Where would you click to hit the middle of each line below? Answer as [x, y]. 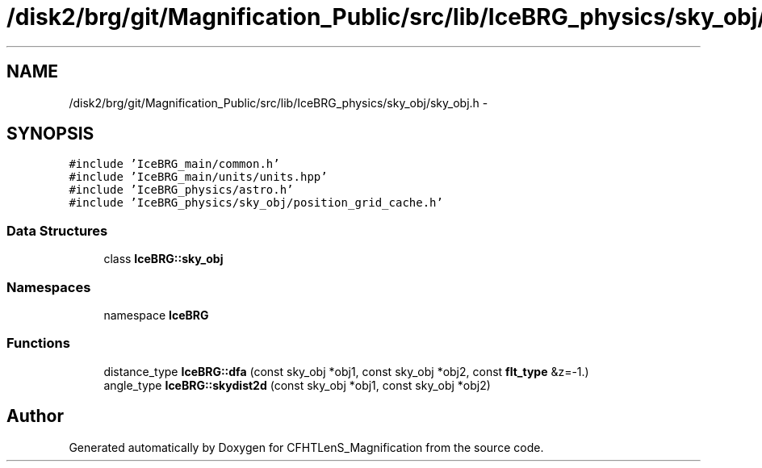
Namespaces [49, 287]
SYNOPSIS [50, 134]
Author [35, 416]
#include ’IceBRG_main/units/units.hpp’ [198, 177]
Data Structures [57, 230]
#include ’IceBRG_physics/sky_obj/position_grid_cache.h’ [256, 203]
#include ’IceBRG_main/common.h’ [174, 164]
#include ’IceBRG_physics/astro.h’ [181, 190]
